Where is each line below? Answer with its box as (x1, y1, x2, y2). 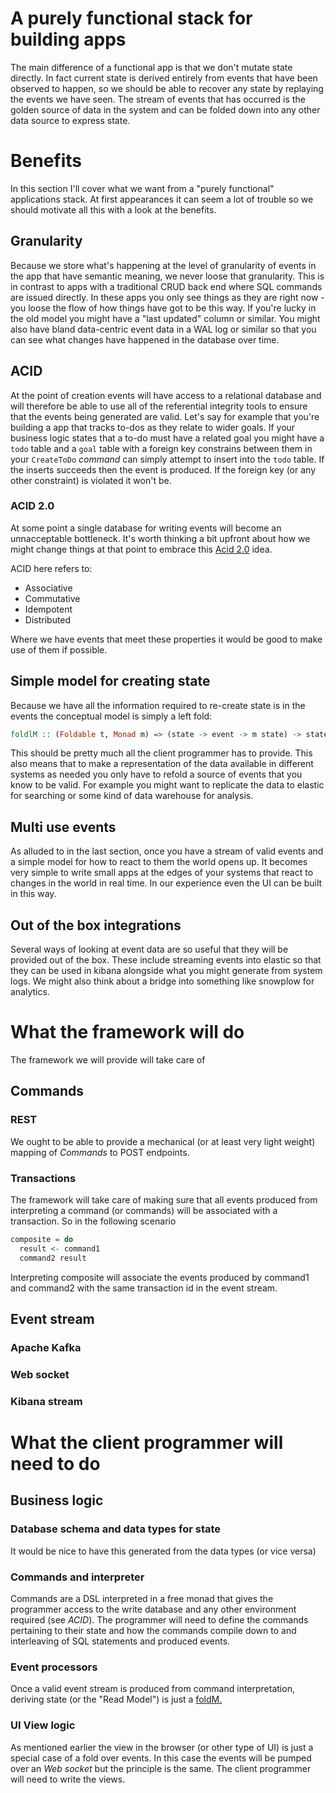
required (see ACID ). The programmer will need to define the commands (10, 1613, 309, 1626)
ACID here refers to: (10, 562, 93, 574)
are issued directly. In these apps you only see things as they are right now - (10, 291, 325, 303)
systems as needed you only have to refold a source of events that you (10, 768, 303, 781)
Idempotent (24, 603, 73, 615)
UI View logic (10, 1718, 76, 1732)
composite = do (10, 1235, 74, 1245)
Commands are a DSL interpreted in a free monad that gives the (10, 1592, 274, 1604)
